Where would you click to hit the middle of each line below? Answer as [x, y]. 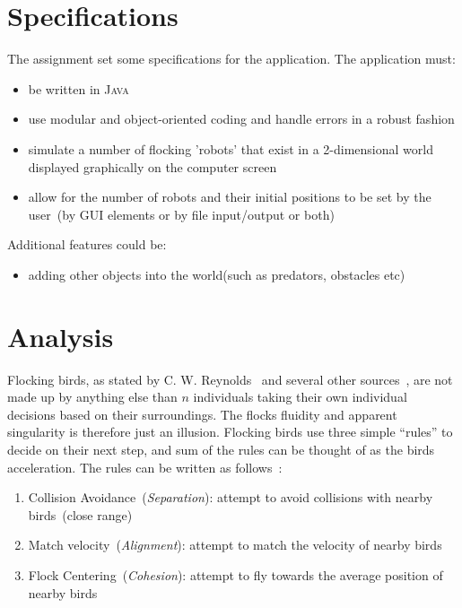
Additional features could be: [87, 244]
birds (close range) [80, 514]
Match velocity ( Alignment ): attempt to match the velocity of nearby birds [235, 545]
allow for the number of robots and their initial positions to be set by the [230, 197]
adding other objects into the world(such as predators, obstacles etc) [217, 274]
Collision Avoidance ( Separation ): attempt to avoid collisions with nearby [231, 497]
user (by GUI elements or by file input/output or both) [181, 214]
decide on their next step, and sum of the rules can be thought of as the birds [221, 449]
